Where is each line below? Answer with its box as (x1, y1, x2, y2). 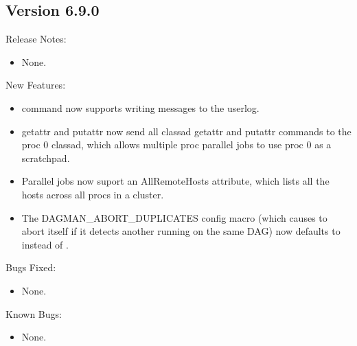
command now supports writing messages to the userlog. (21, 100, 260, 115)
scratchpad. (21, 150, 70, 165)
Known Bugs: (5, 306, 62, 321)
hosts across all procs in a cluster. (21, 187, 164, 201)
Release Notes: (5, 32, 67, 46)
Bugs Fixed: (5, 260, 56, 275)
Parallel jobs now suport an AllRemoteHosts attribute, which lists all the (21, 174, 330, 188)
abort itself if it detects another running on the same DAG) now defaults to (21, 224, 341, 238)
